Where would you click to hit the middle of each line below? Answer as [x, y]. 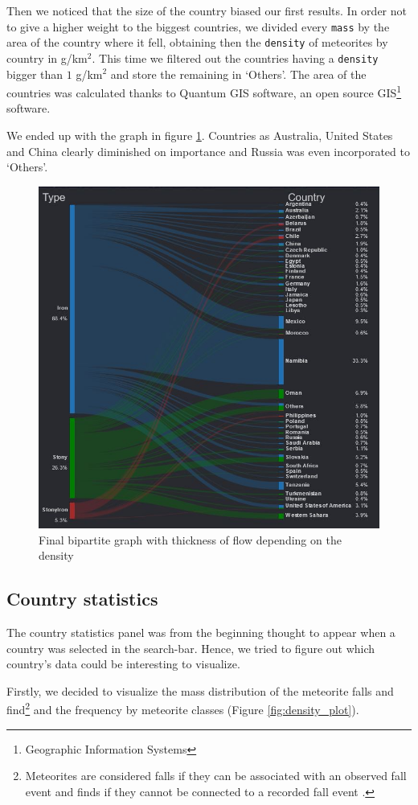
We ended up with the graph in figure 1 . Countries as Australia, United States [200, 135]
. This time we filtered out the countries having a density [235, 57]
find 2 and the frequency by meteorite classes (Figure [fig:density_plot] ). [183, 708]
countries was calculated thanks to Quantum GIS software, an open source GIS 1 [204, 91]
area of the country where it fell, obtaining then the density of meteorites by [197, 42]
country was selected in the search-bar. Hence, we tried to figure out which [191, 648]
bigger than [35, 74]
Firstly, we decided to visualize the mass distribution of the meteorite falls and [200, 690]
